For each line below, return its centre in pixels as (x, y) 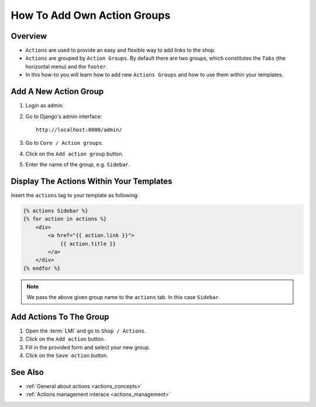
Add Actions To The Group (60, 317)
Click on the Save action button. (67, 355)
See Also (27, 372)
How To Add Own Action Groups (91, 15)
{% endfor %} (42, 268)
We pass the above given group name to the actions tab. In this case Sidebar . (123, 297)
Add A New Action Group (57, 92)
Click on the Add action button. (65, 339)
